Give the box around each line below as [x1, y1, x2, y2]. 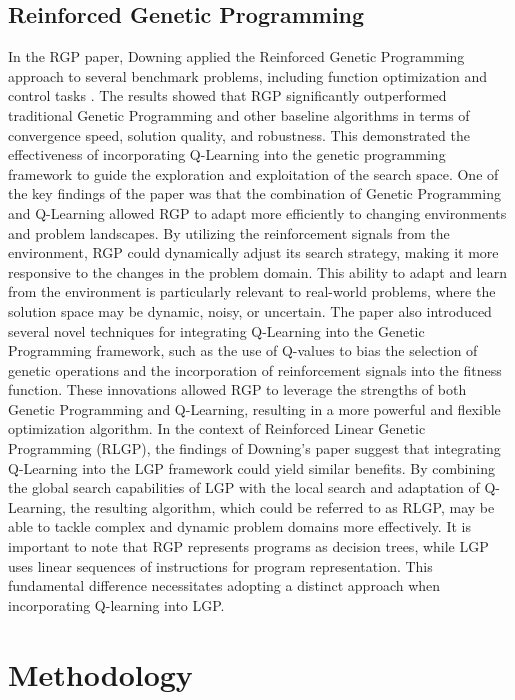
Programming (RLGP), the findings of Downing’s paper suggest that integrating [8, 438, 501, 459]
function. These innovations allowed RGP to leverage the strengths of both [8, 379, 467, 400]
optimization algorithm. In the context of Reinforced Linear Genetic [8, 418, 426, 439]
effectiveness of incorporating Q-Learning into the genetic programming [8, 144, 446, 165]
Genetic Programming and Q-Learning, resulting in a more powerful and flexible [8, 398, 501, 419]
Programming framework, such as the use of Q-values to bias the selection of [8, 340, 478, 361]
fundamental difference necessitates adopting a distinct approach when [8, 575, 441, 596]
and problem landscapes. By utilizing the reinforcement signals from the [8, 222, 450, 243]
